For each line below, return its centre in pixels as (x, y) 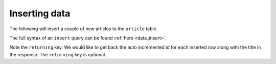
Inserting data (40, 13)
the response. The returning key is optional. (58, 54)
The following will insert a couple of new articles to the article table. (84, 29)
